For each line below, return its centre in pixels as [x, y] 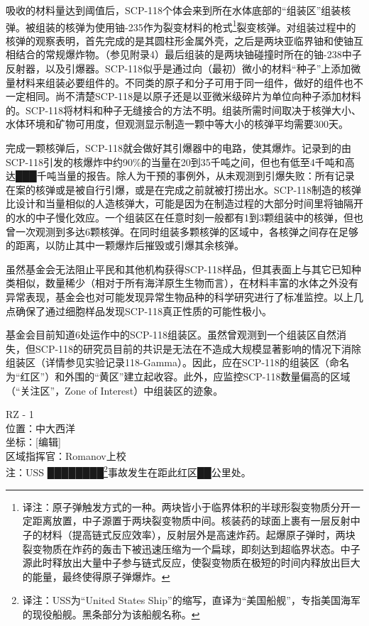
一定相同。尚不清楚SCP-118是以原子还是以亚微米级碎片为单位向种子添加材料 [184, 96]
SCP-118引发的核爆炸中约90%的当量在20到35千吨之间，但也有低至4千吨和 [175, 161]
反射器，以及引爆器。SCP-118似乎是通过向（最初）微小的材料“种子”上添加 [178, 68]
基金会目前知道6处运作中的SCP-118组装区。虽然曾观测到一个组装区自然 [171, 335]
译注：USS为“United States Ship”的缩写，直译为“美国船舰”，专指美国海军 [191, 600]
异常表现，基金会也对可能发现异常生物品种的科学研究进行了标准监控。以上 [180, 296]
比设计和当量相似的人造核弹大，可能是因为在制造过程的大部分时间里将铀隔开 [184, 203]
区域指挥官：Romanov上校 [66, 455]
